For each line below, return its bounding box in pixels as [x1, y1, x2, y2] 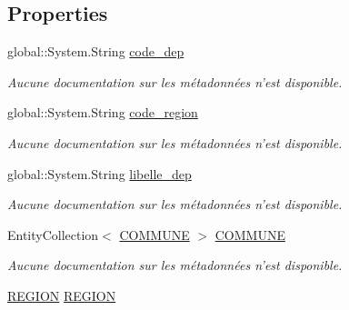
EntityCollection [7, 225, 99, 244]
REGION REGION [7, 285, 116, 305]
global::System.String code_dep [7, 42, 184, 61]
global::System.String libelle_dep [7, 164, 192, 183]
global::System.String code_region [7, 103, 198, 122]
